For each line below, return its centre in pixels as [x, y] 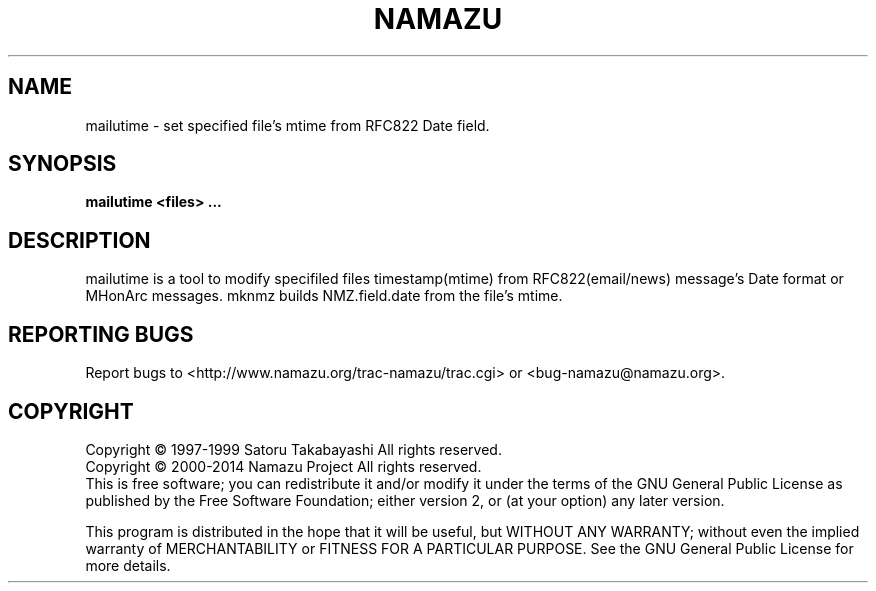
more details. [128, 565]
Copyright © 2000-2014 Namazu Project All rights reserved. [283, 466]
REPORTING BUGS [101, 334]
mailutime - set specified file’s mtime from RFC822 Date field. [287, 125]
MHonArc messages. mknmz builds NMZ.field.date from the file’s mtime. [324, 296]
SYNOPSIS [62, 164]
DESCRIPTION [79, 240]
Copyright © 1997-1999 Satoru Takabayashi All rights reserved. [293, 449]
